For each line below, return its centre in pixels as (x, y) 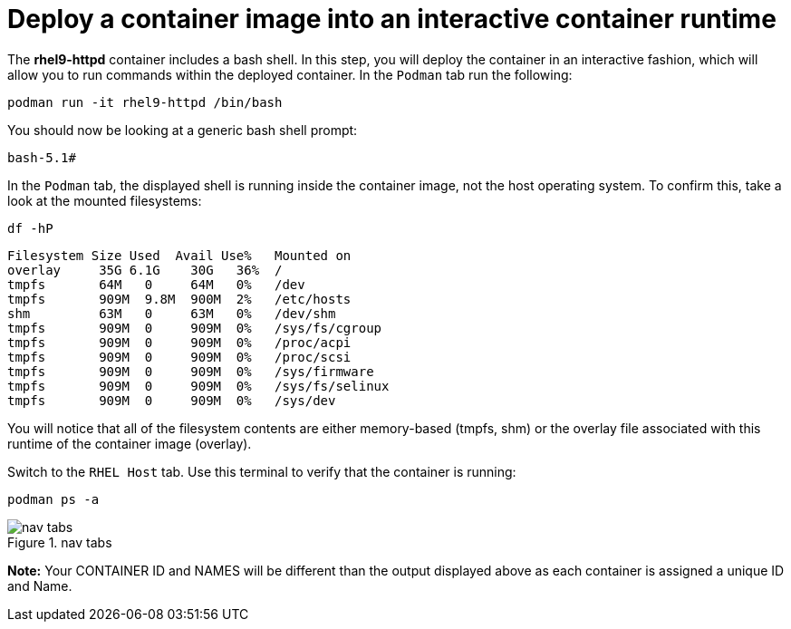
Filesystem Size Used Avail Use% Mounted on (179, 255)
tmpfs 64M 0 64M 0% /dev (156, 284)
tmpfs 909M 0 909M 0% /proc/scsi (179, 357)
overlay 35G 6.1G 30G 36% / (145, 270)
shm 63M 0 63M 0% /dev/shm (172, 313)
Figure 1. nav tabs (60, 542)
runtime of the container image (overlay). (130, 443)
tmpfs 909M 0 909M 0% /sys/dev (172, 400)
